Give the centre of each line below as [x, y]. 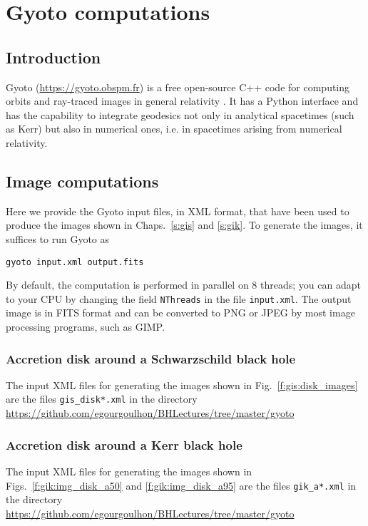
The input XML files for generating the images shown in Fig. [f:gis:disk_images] [182, 385]
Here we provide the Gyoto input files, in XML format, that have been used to [178, 211]
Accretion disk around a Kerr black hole [124, 444]
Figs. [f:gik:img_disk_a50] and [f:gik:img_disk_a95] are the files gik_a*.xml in [181, 485]
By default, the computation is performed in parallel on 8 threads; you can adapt [183, 285]
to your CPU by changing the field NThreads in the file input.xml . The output [179, 298]
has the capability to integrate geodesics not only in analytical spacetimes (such [180, 114]
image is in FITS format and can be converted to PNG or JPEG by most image [180, 313]
